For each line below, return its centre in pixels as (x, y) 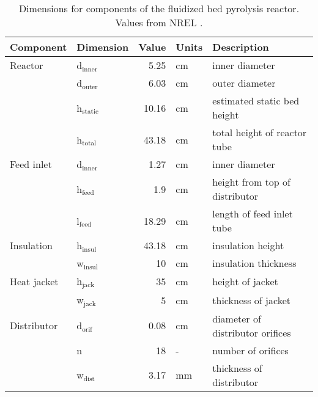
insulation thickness (254, 263)
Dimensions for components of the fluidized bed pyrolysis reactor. (159, 8)
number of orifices (250, 350)
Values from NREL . (159, 22)
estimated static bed (256, 100)
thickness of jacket (251, 300)
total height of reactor (260, 132)
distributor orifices (252, 332)
